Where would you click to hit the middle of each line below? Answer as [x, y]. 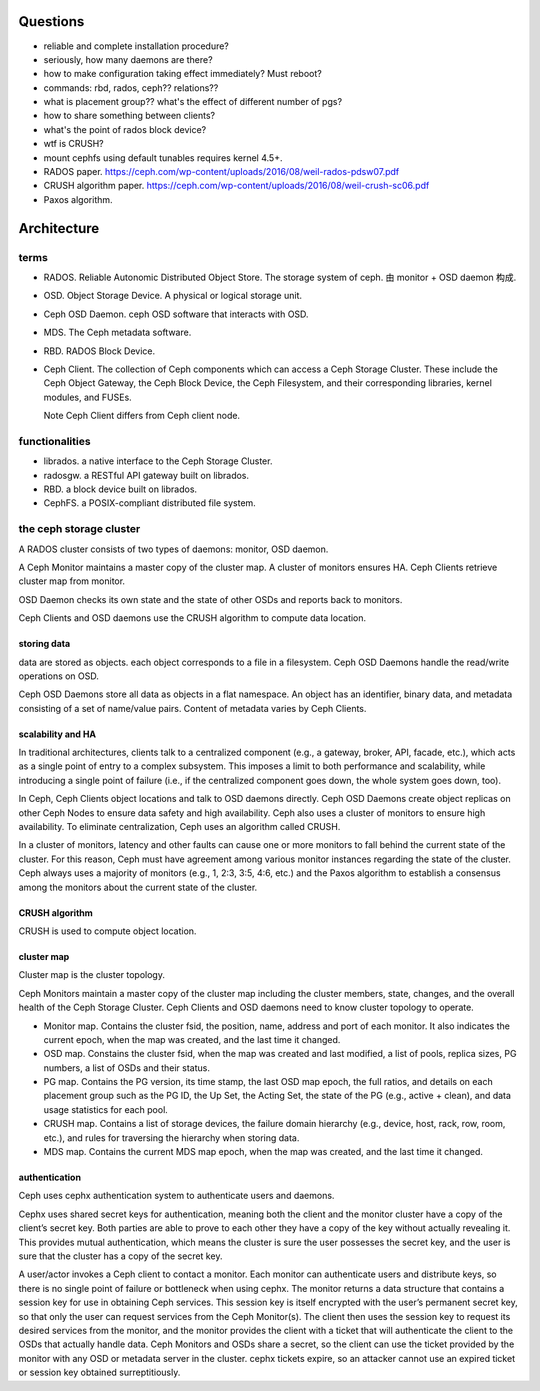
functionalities [54, 441]
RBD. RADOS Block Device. [99, 351]
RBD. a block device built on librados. [120, 489]
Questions [51, 21]
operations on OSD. [59, 676]
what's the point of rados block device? [125, 129]
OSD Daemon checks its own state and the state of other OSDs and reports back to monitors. [210, 599]
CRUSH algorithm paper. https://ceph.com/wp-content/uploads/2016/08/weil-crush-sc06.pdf [236, 186]
